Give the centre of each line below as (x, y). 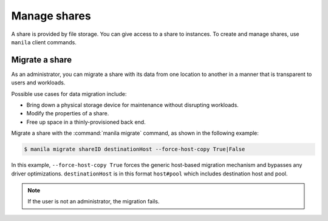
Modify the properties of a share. (68, 114)
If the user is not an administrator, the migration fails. (94, 202)
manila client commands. (44, 42)
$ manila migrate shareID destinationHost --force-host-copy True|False (135, 149)
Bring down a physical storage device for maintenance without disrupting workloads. (133, 105)
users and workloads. (38, 83)
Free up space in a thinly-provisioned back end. (86, 122)
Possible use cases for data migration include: (69, 93)
